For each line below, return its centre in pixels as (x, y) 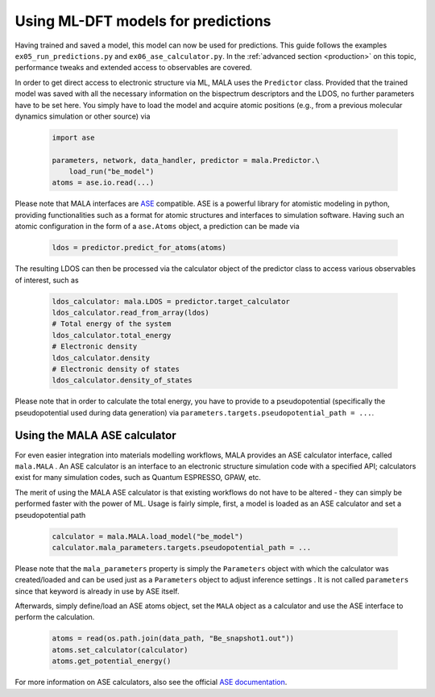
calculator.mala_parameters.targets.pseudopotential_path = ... (182, 547)
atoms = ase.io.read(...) (103, 183)
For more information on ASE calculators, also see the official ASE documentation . (151, 682)
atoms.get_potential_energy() (112, 661)
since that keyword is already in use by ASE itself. (97, 591)
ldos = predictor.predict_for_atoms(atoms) (139, 248)
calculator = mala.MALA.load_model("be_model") (147, 536)
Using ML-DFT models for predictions (143, 21)
